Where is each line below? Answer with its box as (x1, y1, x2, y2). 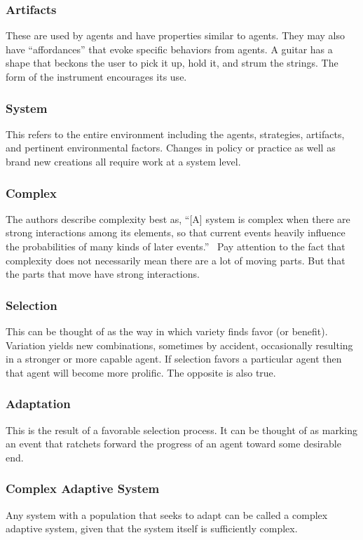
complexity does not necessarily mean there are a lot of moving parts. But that (6, 252, 345, 267)
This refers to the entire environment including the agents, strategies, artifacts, (6, 126, 345, 141)
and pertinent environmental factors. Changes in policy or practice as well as (6, 140, 336, 155)
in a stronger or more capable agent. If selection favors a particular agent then (6, 351, 342, 366)
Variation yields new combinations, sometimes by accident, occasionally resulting (6, 337, 353, 352)
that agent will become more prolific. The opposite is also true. (6, 365, 276, 379)
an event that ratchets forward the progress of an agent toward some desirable (6, 436, 341, 451)
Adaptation (6, 395, 71, 412)
